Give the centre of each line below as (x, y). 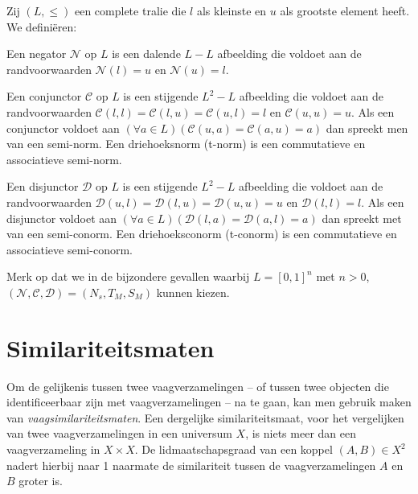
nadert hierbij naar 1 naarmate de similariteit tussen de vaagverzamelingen (191, 465)
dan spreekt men (367, 128)
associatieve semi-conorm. (70, 249)
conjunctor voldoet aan (63, 128)
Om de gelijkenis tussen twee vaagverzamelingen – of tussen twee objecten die (198, 386)
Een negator (37, 54)
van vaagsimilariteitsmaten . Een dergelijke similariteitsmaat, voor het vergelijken (205, 417)
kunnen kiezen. (193, 292)
